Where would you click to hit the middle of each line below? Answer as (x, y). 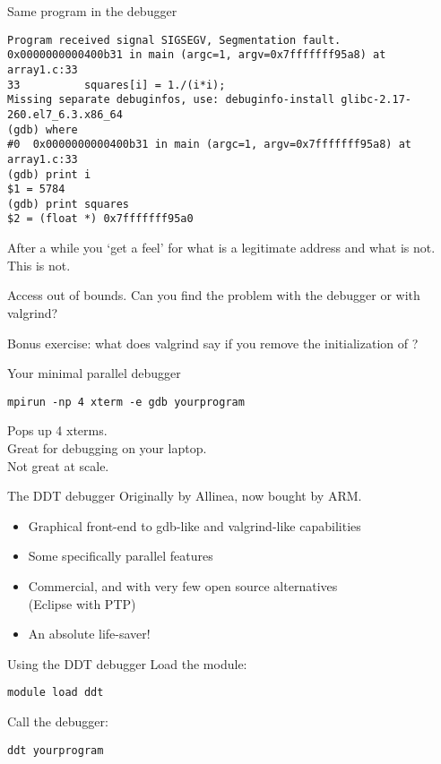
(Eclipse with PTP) (82, 603)
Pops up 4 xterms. (57, 430)
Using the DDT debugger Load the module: (127, 663)
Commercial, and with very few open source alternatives (183, 585)
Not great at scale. (58, 465)
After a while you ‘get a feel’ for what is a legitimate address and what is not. (221, 248)
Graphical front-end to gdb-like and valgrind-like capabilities (195, 525)
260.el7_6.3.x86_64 (65, 114)
